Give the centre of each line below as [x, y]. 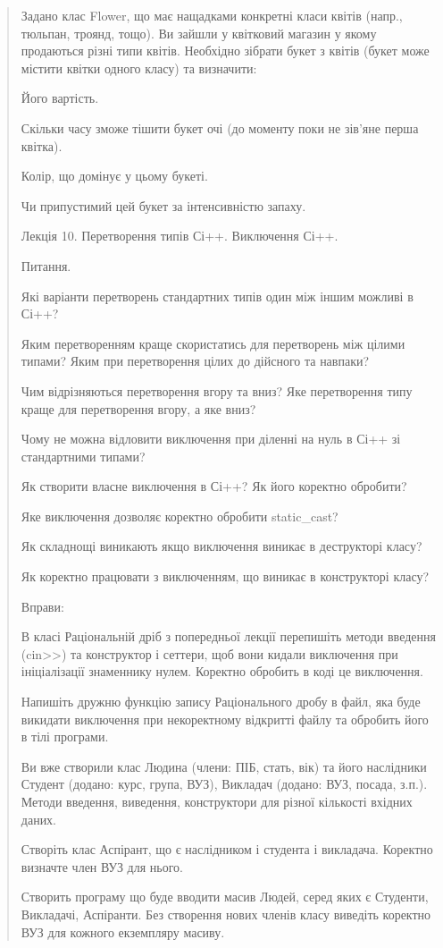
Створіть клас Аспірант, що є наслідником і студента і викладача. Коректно [227, 849]
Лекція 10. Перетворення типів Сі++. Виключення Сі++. [180, 236]
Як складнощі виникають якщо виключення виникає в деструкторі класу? [221, 546]
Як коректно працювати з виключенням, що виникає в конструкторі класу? [225, 576]
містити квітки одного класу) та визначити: [139, 68]
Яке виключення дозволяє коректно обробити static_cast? [180, 516]
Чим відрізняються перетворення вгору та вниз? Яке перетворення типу [217, 390]
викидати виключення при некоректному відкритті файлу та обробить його [225, 719]
